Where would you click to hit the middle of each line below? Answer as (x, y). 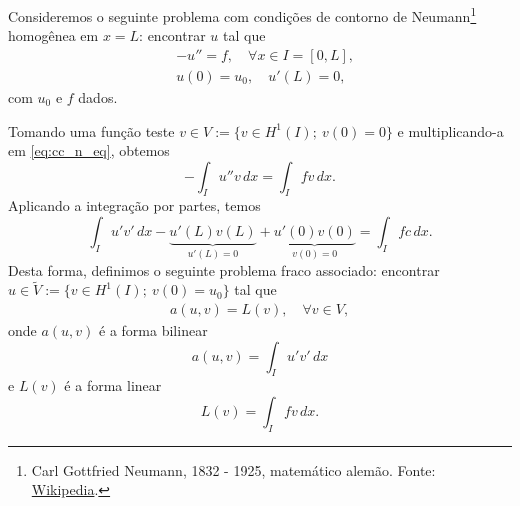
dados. (98, 96)
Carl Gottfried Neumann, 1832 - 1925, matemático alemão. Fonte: (233, 469)
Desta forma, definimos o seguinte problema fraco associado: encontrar (224, 269)
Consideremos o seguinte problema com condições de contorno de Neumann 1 (242, 14)
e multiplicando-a (450, 130)
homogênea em (53, 35)
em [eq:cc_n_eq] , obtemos (89, 150)
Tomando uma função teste (91, 130)
